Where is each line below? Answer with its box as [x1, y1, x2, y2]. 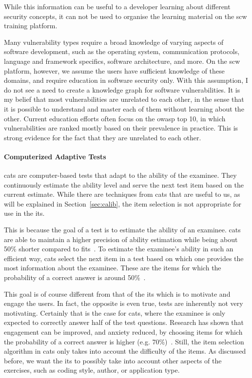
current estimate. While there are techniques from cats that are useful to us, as [4, 189, 240, 199]
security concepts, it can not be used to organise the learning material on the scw [4, 11, 247, 21]
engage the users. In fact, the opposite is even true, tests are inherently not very [4, 298, 243, 308]
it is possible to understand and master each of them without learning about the [4, 103, 244, 113]
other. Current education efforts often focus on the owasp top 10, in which [4, 113, 226, 123]
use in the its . [4, 208, 45, 218]
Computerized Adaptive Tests [4, 151, 106, 161]
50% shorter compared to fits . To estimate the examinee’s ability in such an [4, 244, 233, 254]
